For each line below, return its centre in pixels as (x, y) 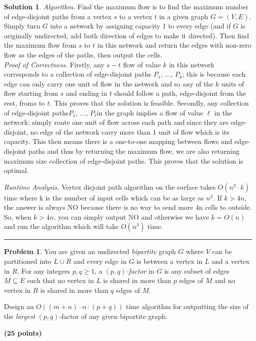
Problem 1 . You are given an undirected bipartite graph (90, 251)
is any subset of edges (197, 270)
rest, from (19, 102)
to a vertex (136, 16)
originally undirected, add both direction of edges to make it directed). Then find (127, 35)
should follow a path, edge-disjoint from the (180, 93)
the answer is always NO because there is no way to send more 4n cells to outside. (128, 207)
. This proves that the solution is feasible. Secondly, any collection (149, 102)
